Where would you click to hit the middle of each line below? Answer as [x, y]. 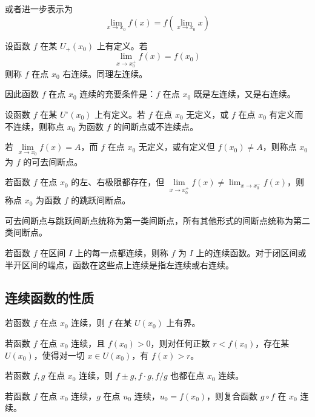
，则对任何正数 [180, 343]
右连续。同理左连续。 [105, 73]
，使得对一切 [59, 355]
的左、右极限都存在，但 [118, 182]
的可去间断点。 [53, 161]
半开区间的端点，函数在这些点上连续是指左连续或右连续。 [119, 264]
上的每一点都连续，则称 [121, 252]
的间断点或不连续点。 [156, 126]
